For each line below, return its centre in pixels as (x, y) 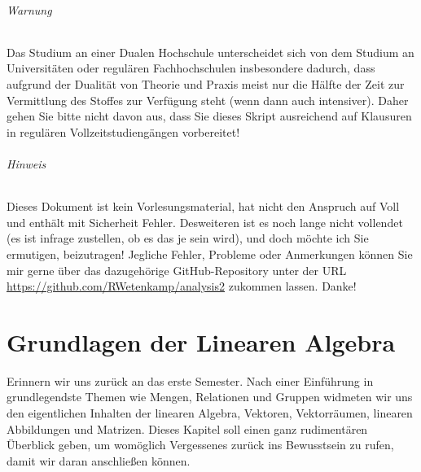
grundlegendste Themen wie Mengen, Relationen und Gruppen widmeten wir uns (210, 397)
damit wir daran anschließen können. (99, 460)
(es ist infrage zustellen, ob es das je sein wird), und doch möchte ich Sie (188, 238)
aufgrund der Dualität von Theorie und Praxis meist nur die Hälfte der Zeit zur (206, 83)
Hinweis (26, 163)
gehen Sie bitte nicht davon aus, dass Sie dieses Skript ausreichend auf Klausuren (209, 116)
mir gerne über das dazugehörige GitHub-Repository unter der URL (177, 270)
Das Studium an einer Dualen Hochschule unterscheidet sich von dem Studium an (210, 52)
